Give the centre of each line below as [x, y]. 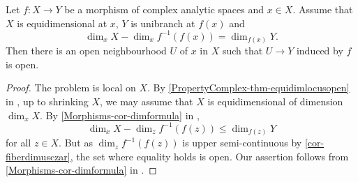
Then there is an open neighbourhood [86, 51]
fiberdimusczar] [38, 156]
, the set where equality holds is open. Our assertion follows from [209, 156]
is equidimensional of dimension [275, 101]
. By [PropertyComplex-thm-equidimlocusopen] [248, 88]
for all [18, 143]
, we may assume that [147, 101]
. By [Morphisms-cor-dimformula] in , [120, 115]
